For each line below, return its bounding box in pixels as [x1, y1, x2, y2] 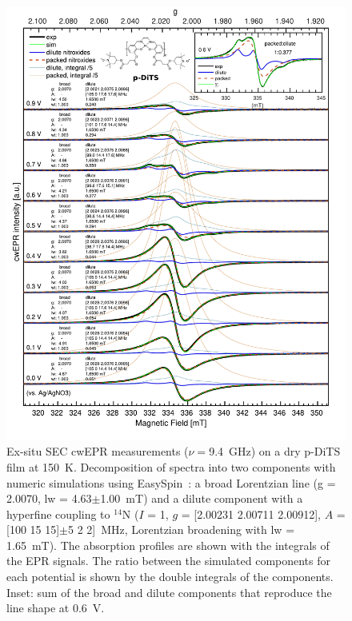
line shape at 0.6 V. [6, 599, 105, 616]
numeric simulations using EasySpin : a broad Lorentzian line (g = [6, 474, 336, 491]
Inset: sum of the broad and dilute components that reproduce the [6, 583, 332, 600]
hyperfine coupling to [6, 505, 110, 522]
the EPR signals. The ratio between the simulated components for [6, 552, 331, 569]
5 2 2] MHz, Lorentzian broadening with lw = [68, 521, 295, 538]
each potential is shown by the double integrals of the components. [6, 568, 334, 585]
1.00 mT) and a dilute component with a [100, 490, 303, 507]
